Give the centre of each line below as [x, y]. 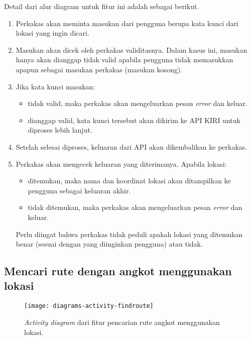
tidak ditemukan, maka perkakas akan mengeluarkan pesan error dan [135, 207]
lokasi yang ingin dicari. [52, 33]
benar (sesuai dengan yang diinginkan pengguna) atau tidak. [109, 244]
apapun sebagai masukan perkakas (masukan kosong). [99, 69]
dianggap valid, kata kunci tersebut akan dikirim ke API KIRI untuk [134, 120]
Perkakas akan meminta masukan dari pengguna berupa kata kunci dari [127, 23]
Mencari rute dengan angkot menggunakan [118, 271]
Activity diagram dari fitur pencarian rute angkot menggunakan [122, 322]
